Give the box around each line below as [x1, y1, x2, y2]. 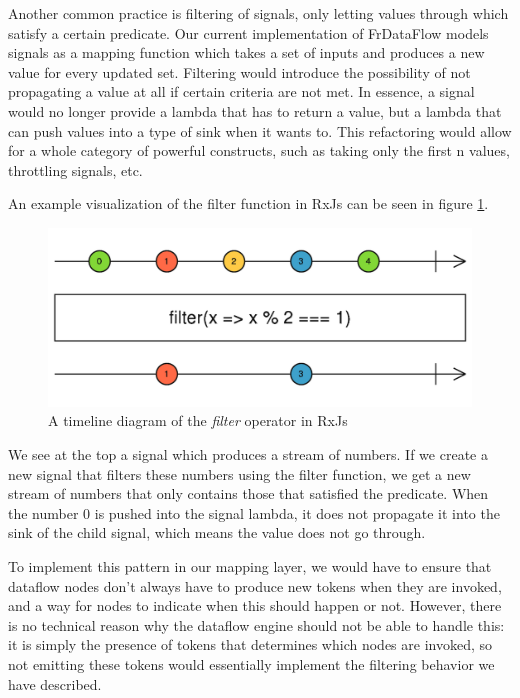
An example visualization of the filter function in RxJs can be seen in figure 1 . [8, 193, 489, 214]
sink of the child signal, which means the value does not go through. [8, 522, 426, 543]
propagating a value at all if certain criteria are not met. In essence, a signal [8, 81, 475, 102]
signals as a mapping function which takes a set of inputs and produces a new [8, 42, 485, 63]
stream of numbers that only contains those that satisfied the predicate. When [8, 483, 489, 504]
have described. [8, 673, 102, 694]
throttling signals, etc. [8, 159, 143, 180]
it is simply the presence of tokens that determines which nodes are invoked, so [8, 634, 492, 655]
